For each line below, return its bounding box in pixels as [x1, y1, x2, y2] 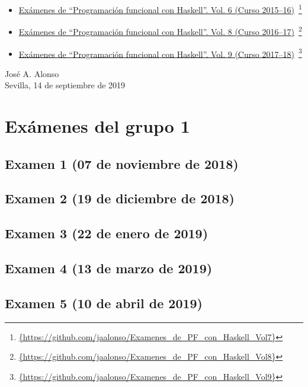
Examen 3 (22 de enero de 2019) [5, 224, 208, 242]
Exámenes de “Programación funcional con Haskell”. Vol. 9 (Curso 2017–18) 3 [18, 46, 302, 60]
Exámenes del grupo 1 [5, 114, 190, 138]
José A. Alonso [5, 67, 59, 79]
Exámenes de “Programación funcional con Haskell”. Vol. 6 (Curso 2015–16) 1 [18, 2, 302, 15]
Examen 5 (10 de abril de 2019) [5, 293, 203, 312]
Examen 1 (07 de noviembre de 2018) [5, 154, 239, 172]
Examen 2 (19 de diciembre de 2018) [5, 189, 235, 207]
